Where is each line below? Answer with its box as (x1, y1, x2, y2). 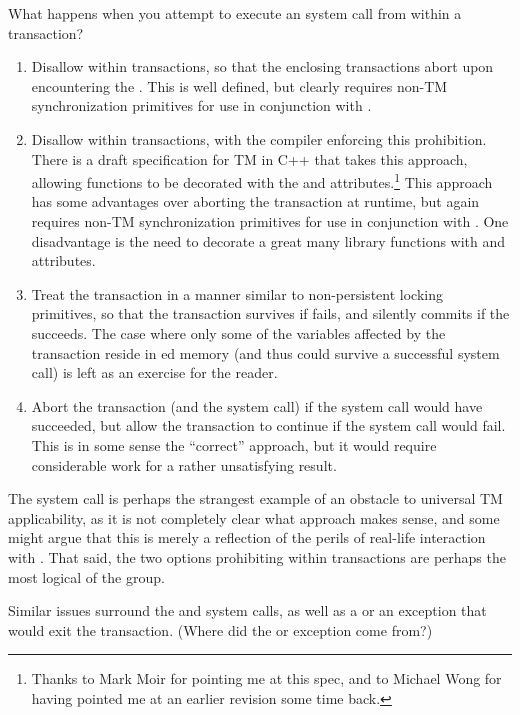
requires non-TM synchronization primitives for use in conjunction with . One (31, 211, 509, 231)
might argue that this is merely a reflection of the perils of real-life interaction (8, 527, 486, 548)
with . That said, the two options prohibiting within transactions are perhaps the (8, 546, 506, 567)
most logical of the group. (8, 566, 165, 587)
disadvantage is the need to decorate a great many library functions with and (31, 230, 506, 251)
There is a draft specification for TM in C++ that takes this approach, (31, 148, 468, 169)
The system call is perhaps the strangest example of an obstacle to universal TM (8, 488, 503, 509)
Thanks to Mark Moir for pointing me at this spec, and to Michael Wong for (31, 668, 502, 689)
